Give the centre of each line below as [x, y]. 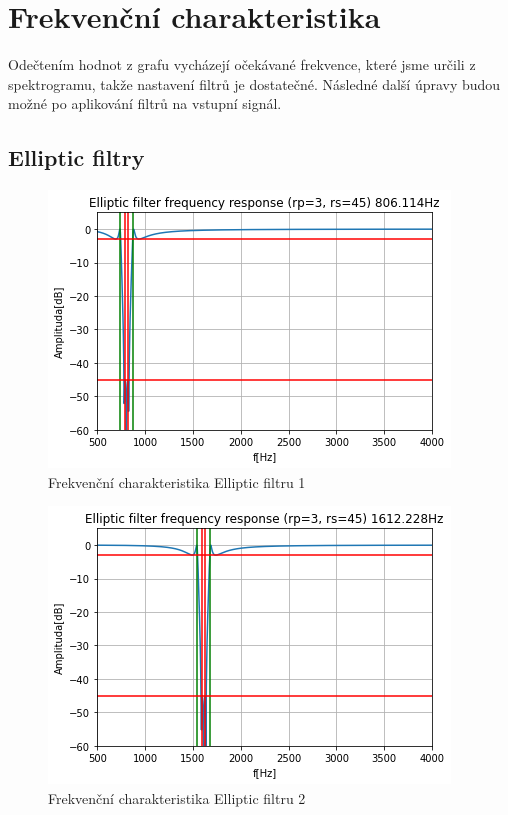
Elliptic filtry [76, 157]
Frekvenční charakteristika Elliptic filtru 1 [177, 481]
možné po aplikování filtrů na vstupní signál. [145, 103]
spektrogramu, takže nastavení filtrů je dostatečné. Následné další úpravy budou [254, 83]
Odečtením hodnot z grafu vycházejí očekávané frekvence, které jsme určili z [242, 64]
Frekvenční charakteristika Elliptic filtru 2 [177, 797]
